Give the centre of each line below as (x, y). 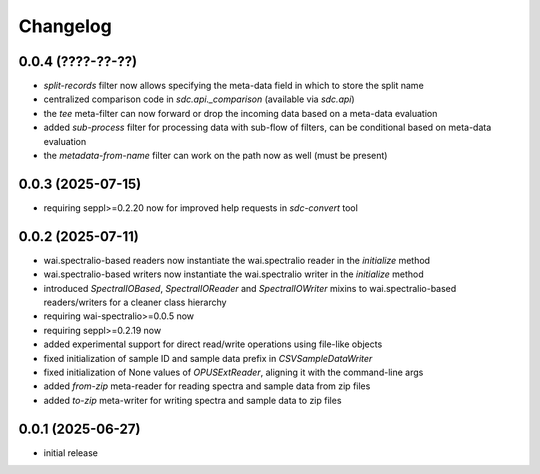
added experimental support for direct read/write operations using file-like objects (213, 344)
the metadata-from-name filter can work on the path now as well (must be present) (215, 156)
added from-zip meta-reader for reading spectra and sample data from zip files (207, 386)
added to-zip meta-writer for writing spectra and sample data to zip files (192, 400)
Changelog (65, 26)
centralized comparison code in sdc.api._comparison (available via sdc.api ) (199, 99)
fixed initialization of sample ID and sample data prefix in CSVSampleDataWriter (208, 358)
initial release (71, 452)
